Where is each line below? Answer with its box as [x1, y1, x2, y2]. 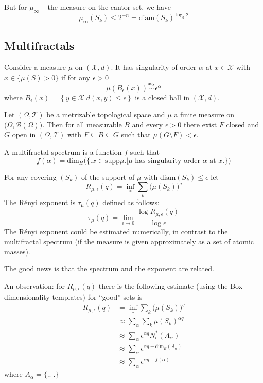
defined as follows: [102, 196, 160, 207]
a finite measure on [174, 109, 235, 120]
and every [132, 119, 163, 130]
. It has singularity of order [111, 62, 197, 72]
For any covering [4, 171, 57, 182]
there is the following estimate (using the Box [98, 280, 243, 291]
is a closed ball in [135, 92, 190, 102]
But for [4, 2, 27, 12]
